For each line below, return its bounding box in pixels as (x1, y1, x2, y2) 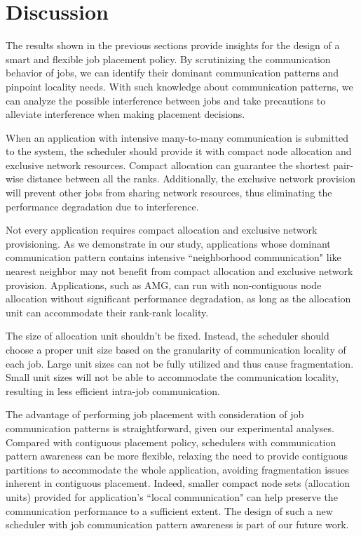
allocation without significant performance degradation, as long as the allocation (6, 291, 351, 306)
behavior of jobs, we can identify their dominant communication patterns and (6, 65, 339, 80)
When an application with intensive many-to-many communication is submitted (6, 130, 349, 145)
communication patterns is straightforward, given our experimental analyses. (6, 420, 334, 435)
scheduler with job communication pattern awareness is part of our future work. (6, 517, 349, 532)
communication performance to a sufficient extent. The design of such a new (6, 503, 333, 518)
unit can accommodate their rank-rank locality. (6, 304, 209, 319)
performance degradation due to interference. (6, 199, 199, 213)
